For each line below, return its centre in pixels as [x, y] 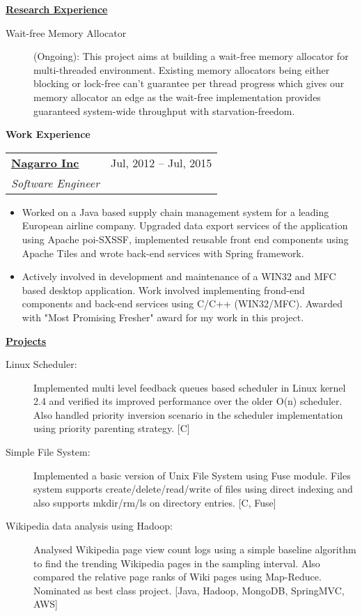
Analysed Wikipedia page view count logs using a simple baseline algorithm [195, 549]
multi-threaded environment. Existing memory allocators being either [182, 69]
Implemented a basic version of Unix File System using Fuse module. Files [192, 475]
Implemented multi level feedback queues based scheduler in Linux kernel [190, 387]
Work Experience [48, 134]
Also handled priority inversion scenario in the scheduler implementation [188, 414]
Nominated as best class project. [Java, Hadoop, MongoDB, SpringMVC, [189, 590]
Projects [26, 340]
